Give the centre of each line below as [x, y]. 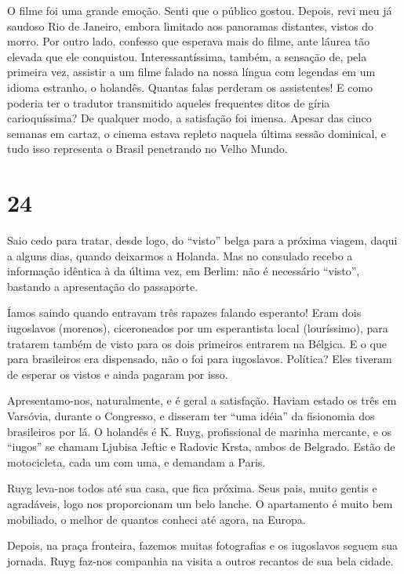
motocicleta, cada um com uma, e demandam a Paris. [136, 461]
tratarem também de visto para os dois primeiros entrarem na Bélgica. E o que [197, 343]
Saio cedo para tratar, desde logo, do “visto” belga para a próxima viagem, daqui [202, 240]
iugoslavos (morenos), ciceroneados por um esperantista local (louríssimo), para [198, 328]
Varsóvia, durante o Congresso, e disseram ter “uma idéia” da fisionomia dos [191, 416]
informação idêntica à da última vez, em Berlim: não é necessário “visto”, [184, 271]
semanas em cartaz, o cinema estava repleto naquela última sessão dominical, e [197, 133]
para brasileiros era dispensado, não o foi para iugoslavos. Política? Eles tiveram [200, 359]
